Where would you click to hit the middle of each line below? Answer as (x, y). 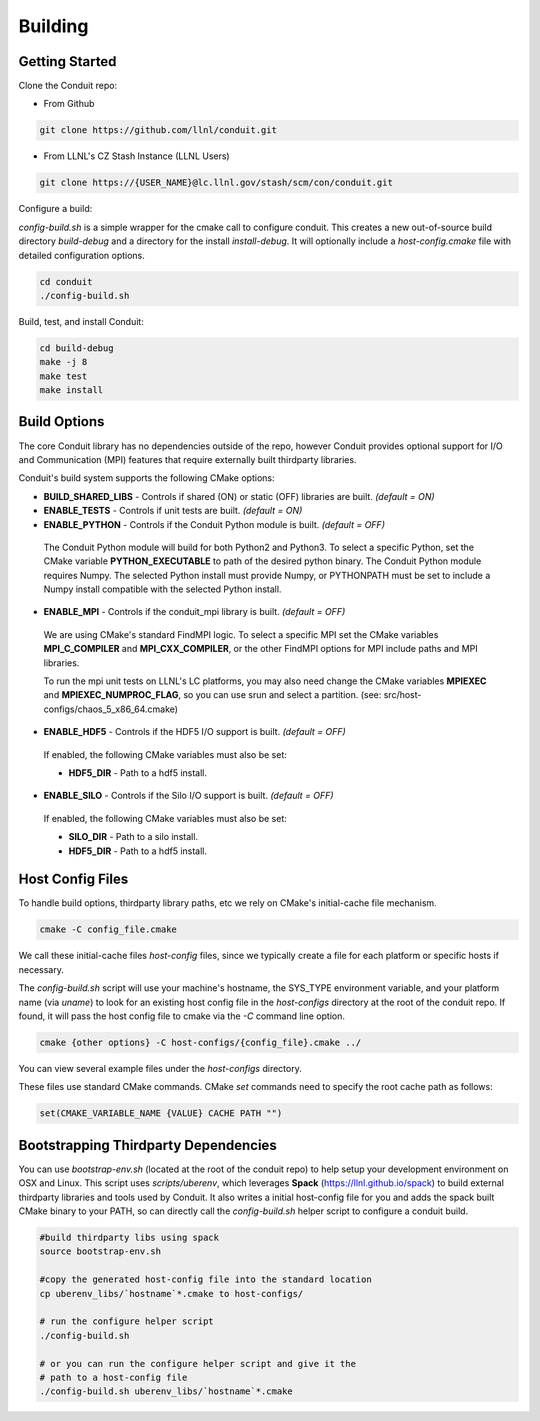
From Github (69, 104)
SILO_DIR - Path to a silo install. (133, 837)
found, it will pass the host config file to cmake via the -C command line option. (181, 1016)
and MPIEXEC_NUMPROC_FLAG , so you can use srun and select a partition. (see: (212, 695)
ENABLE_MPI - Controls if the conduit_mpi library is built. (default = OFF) (194, 612)
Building (53, 26)
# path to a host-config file (113, 1377)
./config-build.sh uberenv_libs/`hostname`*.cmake (166, 1391)
